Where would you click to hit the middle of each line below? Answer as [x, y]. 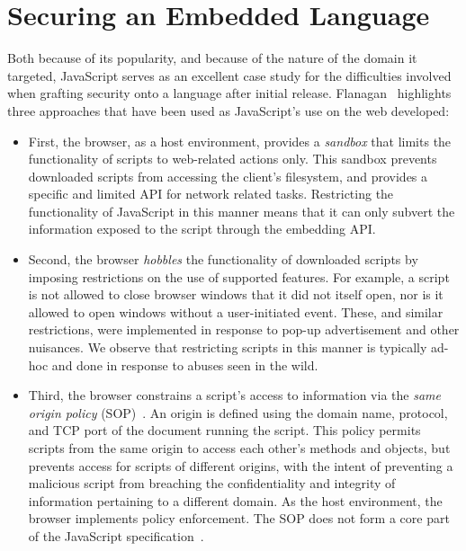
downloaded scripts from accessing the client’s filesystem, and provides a [228, 176]
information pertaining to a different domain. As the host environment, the [235, 500]
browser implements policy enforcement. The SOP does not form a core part [239, 518]
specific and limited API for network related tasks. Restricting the [211, 194]
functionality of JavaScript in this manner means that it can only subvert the [242, 211]
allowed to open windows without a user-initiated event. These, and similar [236, 311]
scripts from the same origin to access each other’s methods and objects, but [239, 448]
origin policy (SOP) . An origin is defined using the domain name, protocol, [238, 412]
